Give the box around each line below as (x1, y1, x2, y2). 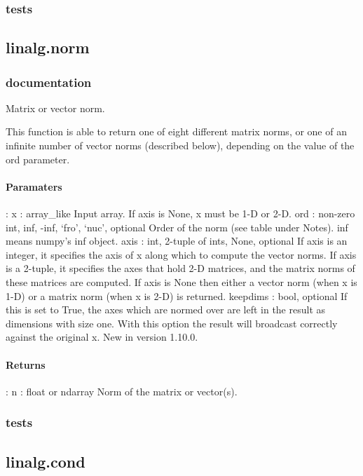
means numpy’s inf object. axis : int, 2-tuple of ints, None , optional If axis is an (6, 233, 348, 248)
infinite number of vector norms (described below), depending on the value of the (6, 138, 355, 153)
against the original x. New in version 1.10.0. (6, 329, 198, 344)
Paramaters (6, 179, 62, 193)
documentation (6, 73, 92, 90)
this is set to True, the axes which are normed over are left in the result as (6, 302, 326, 317)
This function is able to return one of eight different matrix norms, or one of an (6, 124, 347, 139)
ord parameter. (6, 151, 70, 166)
